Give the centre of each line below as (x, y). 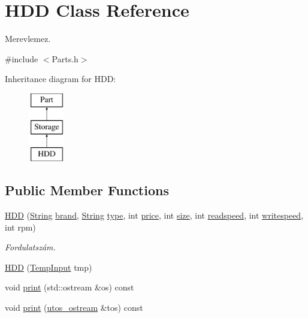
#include (22, 58)
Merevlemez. (28, 39)
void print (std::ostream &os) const (70, 287)
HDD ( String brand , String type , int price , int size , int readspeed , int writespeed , (154, 215)
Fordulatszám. (30, 247)
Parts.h (65, 58)
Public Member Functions (87, 190)
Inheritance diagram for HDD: (61, 79)
